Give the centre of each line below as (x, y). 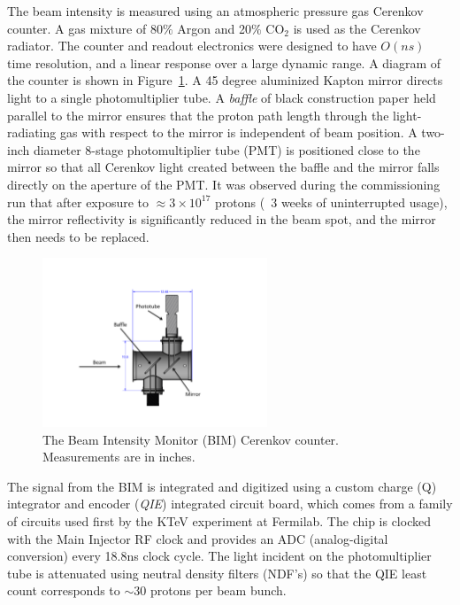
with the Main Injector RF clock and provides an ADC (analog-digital (198, 538)
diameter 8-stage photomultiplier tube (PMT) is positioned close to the (226, 149)
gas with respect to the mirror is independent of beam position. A (238, 132)
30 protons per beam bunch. (210, 590)
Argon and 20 (214, 28)
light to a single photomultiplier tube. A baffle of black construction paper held (222, 97)
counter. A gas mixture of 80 (85, 28)
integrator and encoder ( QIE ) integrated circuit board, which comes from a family (230, 504)
